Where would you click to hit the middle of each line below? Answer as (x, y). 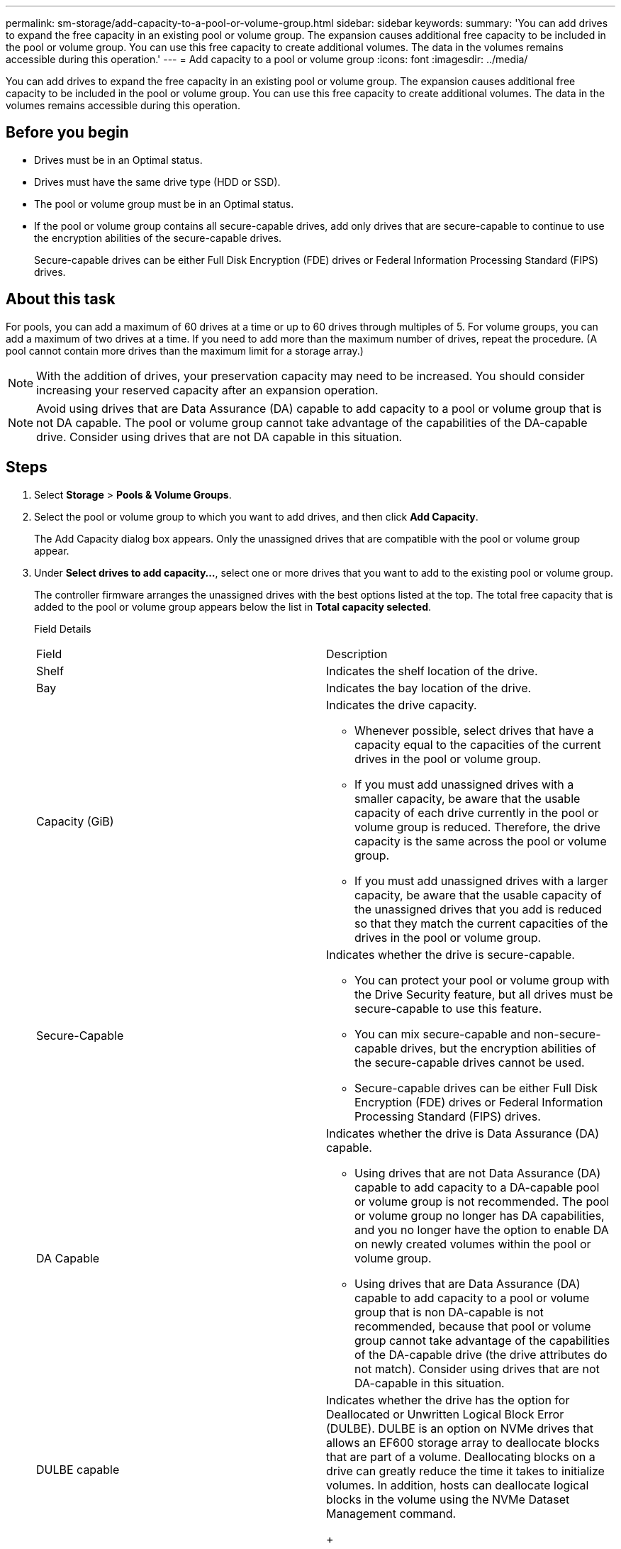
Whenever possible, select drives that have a (474, 730)
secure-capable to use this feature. (448, 1008)
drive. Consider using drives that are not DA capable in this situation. (219, 437)
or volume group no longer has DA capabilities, (480, 1215)
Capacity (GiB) (75, 821)
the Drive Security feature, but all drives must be (484, 994)
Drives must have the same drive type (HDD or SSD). (157, 182)
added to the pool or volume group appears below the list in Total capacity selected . (233, 606)
